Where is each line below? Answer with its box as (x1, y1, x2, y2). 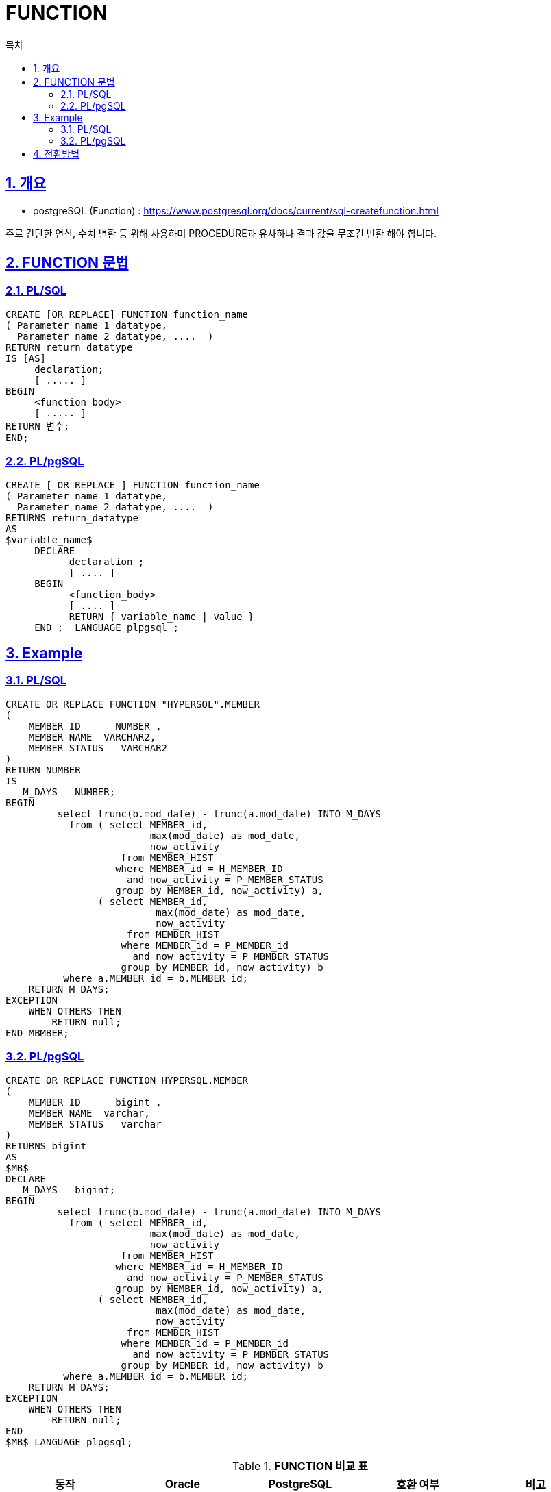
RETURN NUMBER (5, 764, 81, 775)
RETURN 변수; (5, 420, 70, 432)
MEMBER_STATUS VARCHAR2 (28, 742, 168, 754)
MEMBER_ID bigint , (28, 1096, 162, 1108)
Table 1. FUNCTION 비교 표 (232, 1458, 368, 1473)
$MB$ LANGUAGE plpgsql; (5, 1436, 133, 1447)
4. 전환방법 (33, 147, 80, 160)
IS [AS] (5, 352, 47, 364)
